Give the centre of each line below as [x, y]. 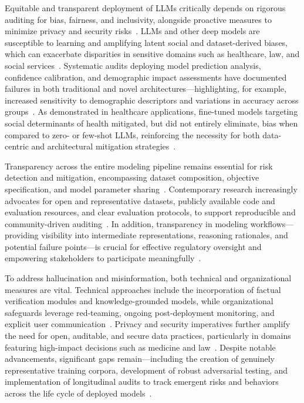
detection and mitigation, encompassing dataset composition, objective [132, 177]
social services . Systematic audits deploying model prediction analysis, [133, 65]
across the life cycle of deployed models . [78, 393]
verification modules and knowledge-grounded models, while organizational [139, 301]
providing [22, 235]
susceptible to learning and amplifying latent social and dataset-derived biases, [146, 42]
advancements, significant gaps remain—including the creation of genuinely [140, 359]
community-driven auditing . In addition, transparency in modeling [126, 223]
